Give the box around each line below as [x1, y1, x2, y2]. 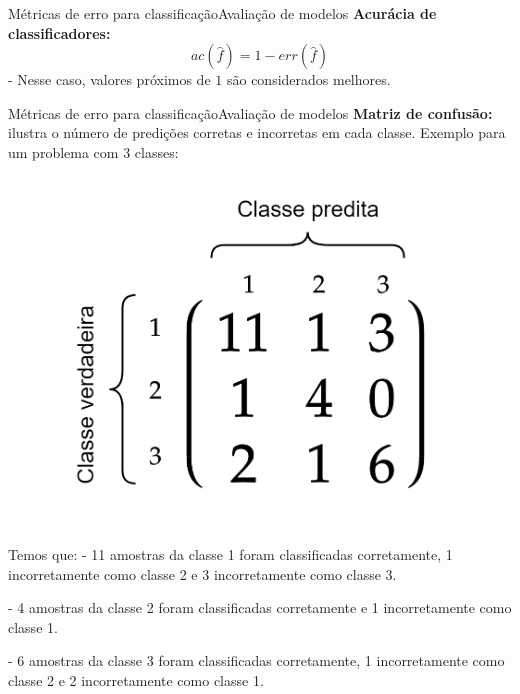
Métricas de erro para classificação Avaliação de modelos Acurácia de [8, 3, 437, 23]
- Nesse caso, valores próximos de [8, 69, 211, 90]
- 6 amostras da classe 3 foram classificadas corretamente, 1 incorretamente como [8, 650, 505, 671]
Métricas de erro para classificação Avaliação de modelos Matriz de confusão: [8, 102, 493, 123]
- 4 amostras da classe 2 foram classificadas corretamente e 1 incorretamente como [8, 597, 512, 618]
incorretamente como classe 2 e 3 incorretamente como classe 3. [8, 563, 397, 584]
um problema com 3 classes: [8, 141, 179, 162]
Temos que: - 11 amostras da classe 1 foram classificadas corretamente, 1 [8, 544, 453, 564]
